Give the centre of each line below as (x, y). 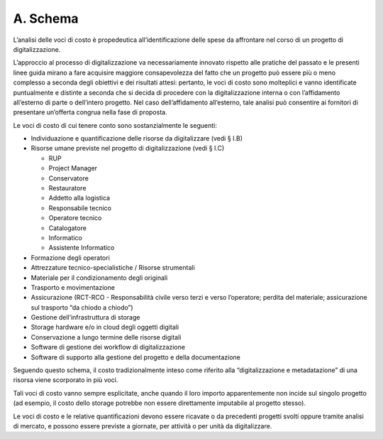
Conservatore (68, 178)
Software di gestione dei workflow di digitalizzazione (108, 347)
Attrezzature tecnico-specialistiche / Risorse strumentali (113, 268)
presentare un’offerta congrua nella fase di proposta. (90, 112)
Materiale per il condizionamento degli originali (99, 278)
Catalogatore (67, 228)
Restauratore (67, 188)
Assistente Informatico (82, 248)
